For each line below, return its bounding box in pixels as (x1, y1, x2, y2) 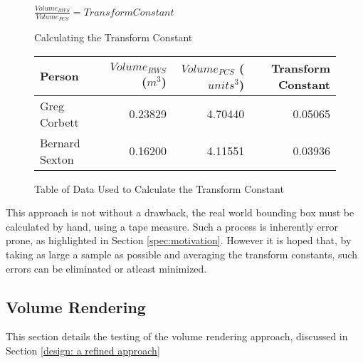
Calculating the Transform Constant (34, 29, 193, 44)
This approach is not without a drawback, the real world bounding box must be (6, 205, 354, 220)
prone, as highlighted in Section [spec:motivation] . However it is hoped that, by (6, 233, 352, 248)
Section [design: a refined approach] (6, 342, 160, 357)
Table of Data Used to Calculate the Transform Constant (34, 181, 284, 196)
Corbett (40, 113, 79, 130)
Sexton (40, 150, 74, 167)
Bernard (40, 134, 80, 151)
